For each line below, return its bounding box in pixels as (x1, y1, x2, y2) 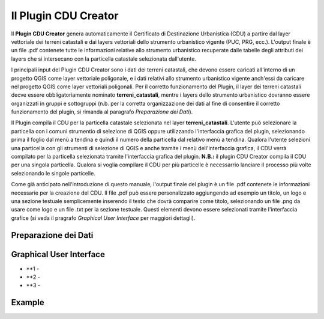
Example (11, 297, 44, 308)
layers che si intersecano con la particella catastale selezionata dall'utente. (11, 55, 196, 62)
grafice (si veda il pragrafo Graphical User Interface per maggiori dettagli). (11, 214, 196, 222)
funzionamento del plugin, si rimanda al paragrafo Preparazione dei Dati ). (11, 108, 193, 115)
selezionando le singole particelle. (11, 169, 95, 177)
